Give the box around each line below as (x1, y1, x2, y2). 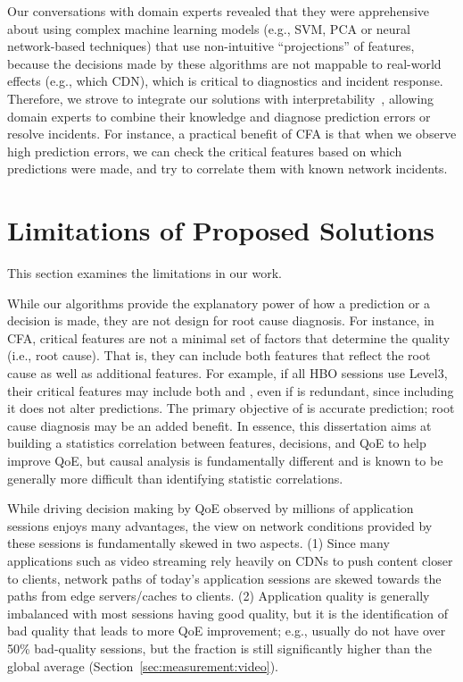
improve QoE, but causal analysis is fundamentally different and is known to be (7, 451, 443, 469)
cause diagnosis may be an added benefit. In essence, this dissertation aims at (7, 416, 432, 434)
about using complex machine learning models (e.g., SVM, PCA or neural (7, 19, 410, 38)
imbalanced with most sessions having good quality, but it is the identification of (7, 603, 448, 622)
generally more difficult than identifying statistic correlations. (7, 468, 343, 487)
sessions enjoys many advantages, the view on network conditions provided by (7, 516, 433, 535)
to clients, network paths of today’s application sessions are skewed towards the (7, 568, 442, 587)
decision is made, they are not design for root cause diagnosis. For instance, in (7, 311, 434, 330)
